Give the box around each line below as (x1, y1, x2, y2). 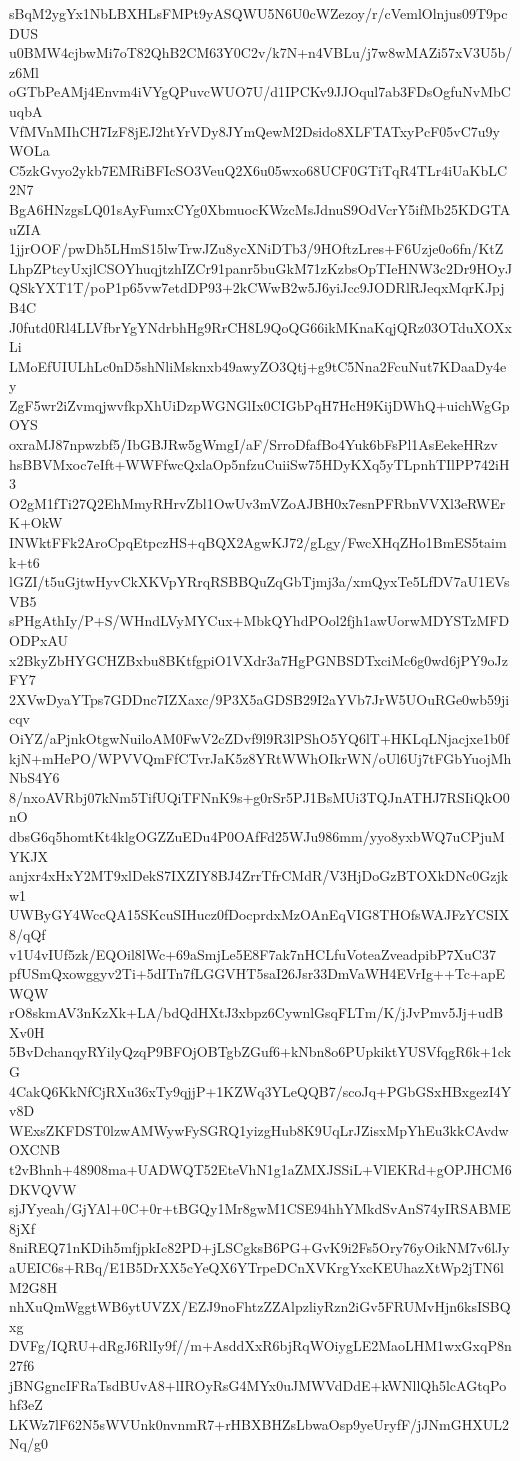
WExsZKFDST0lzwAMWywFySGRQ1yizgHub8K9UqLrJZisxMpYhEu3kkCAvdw (9, 1119, 509, 1140)
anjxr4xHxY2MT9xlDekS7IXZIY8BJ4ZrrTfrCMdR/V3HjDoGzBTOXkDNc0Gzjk (9, 865, 509, 886)
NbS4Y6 (9, 767, 60, 788)
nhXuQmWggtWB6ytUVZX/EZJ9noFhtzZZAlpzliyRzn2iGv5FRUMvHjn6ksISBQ (9, 1296, 511, 1317)
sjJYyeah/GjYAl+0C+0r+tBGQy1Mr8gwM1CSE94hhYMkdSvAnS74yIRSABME (9, 1198, 511, 1219)
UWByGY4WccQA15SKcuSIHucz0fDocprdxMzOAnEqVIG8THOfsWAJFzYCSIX (9, 904, 510, 925)
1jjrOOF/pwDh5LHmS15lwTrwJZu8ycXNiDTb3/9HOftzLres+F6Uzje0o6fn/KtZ (9, 238, 504, 259)
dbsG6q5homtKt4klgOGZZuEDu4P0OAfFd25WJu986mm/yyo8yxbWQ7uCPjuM (9, 825, 505, 846)
